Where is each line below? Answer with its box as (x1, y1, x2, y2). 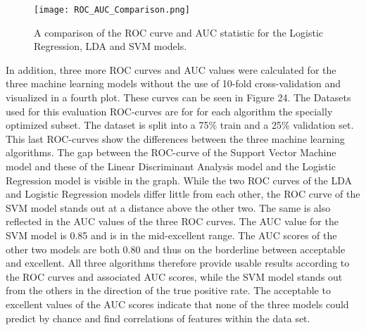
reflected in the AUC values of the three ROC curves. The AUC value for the (6, 214, 339, 229)
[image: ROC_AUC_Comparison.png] (34, 5, 190, 15)
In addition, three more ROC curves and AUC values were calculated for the (6, 62, 336, 77)
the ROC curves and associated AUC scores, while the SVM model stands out (6, 269, 343, 284)
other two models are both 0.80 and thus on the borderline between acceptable (6, 241, 346, 256)
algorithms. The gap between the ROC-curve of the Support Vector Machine (6, 145, 336, 160)
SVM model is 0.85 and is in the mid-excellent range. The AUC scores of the (6, 227, 337, 242)
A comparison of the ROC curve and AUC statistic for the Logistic (34, 25, 324, 39)
